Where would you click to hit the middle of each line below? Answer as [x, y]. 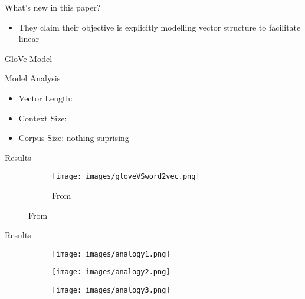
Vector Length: [46, 98]
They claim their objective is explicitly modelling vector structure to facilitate [160, 27]
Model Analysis [33, 78]
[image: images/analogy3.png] [111, 290]
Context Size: [43, 118]
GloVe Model [29, 58]
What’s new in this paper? [53, 7]
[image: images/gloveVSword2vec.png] [126, 177]
